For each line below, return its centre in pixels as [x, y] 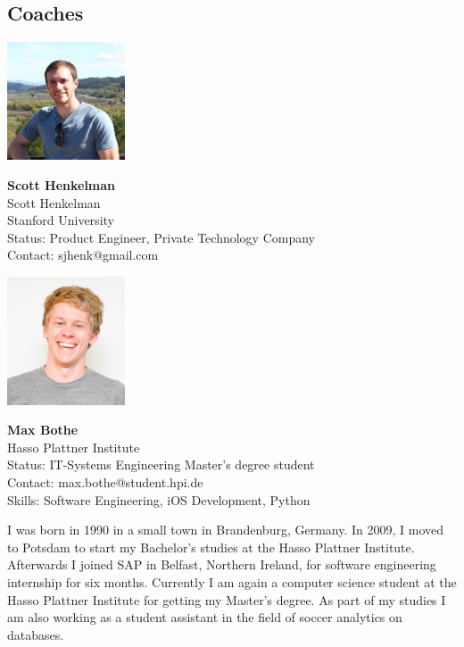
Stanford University [61, 220]
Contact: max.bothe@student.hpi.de [105, 482]
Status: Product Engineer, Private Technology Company [161, 237]
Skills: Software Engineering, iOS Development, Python [159, 499]
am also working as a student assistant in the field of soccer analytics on [205, 617]
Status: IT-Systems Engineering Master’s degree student [161, 465]
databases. [36, 634]
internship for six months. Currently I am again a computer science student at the [232, 582]
